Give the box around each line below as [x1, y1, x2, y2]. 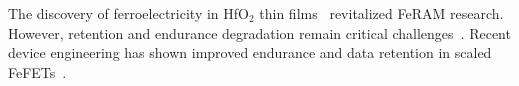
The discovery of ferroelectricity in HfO [8, 3, 249, 23]
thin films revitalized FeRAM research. [259, 3, 504, 23]
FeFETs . [8, 61, 67, 82]
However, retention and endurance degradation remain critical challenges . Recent [8, 22, 511, 43]
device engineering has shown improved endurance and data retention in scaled [8, 42, 492, 63]
